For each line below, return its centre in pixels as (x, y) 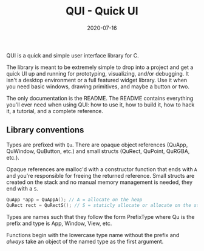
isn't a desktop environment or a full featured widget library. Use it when (97, 80)
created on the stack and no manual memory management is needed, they (100, 182)
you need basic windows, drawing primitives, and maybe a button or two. (98, 86)
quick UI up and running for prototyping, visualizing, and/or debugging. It (98, 73)
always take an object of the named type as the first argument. (85, 241)
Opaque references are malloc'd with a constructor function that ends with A (102, 169)
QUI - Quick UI (102, 11)
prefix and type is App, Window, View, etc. (59, 223)
